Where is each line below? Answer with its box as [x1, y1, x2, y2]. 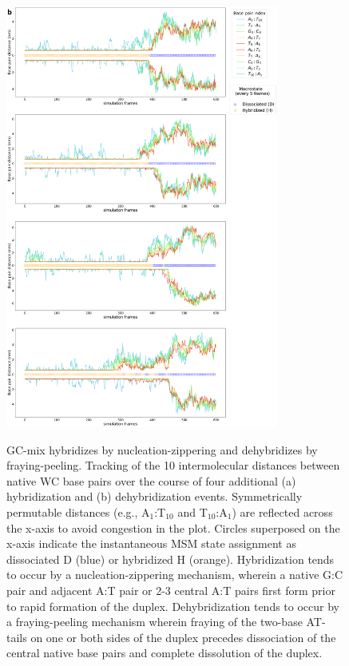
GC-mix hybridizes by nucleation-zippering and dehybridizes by [6, 441, 318, 458]
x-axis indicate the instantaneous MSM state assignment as [6, 535, 296, 552]
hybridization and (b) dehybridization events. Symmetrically [6, 488, 303, 505]
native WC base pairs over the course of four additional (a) [6, 472, 296, 489]
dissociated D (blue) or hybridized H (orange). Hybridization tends [6, 550, 335, 567]
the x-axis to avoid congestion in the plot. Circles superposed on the [6, 519, 340, 536]
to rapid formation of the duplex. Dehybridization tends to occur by [6, 597, 339, 614]
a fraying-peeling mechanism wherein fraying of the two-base [6, 613, 303, 630]
